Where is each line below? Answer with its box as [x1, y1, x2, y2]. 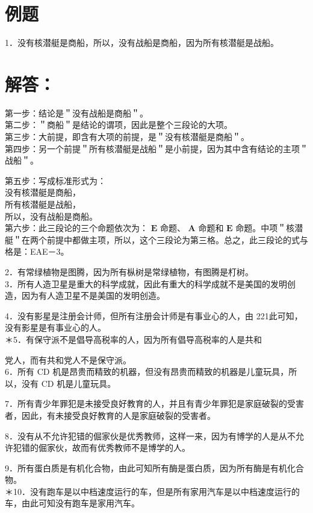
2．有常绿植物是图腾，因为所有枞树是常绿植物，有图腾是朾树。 [5, 265, 253, 278]
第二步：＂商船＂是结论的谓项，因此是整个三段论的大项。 [5, 118, 232, 131]
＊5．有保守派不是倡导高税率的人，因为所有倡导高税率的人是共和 [5, 333, 262, 345]
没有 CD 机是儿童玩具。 [21, 377, 116, 389]
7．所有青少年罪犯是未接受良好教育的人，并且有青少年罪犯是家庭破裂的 [5, 397, 287, 410]
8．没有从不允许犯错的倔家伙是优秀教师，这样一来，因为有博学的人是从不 [5, 429, 296, 442]
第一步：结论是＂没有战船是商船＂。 [5, 106, 148, 119]
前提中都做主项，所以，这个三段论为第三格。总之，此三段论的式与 [46, 233, 308, 246]
